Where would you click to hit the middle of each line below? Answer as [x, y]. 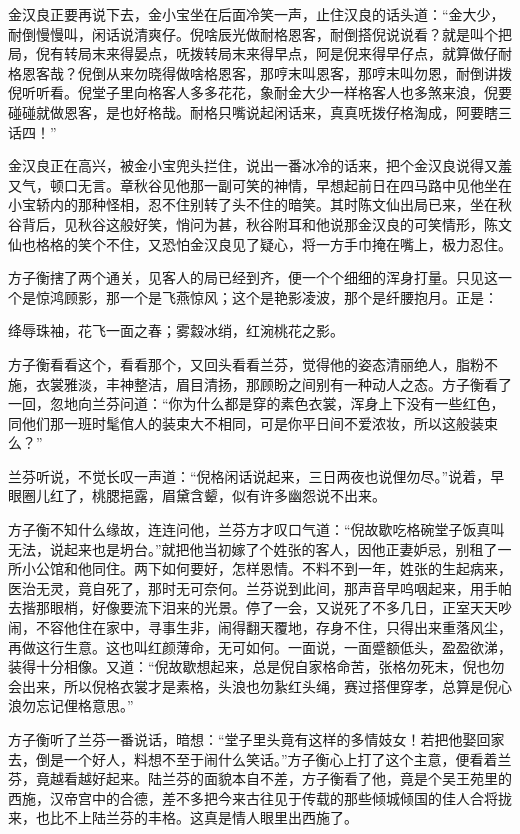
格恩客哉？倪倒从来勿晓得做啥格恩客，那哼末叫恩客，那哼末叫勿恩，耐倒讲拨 [260, 72]
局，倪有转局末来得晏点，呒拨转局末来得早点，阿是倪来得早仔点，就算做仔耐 [260, 53]
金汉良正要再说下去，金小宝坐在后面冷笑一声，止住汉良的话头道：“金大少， [256, 14]
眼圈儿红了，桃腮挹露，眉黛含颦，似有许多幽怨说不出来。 [197, 495]
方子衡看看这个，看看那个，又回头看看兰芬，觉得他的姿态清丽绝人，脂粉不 [253, 363]
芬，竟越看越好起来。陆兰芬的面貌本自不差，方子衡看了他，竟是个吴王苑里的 [260, 778]
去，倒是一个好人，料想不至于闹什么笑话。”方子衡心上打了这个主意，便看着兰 [260, 758]
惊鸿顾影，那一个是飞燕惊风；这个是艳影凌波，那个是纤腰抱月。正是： [266, 296]
